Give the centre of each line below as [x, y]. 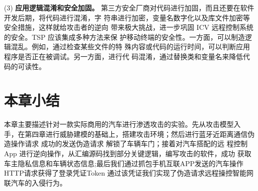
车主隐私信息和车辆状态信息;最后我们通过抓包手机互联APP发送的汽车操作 [124, 163]
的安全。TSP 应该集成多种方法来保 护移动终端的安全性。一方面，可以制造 [125, 37]
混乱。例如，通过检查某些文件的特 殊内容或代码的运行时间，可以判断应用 [130, 47]
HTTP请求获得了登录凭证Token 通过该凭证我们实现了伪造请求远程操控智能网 [129, 173]
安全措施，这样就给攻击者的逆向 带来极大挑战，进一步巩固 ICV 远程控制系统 [129, 27]
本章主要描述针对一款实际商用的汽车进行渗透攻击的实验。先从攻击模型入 [122, 124]
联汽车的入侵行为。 [35, 182]
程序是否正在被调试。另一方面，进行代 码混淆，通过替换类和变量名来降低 [124, 56]
